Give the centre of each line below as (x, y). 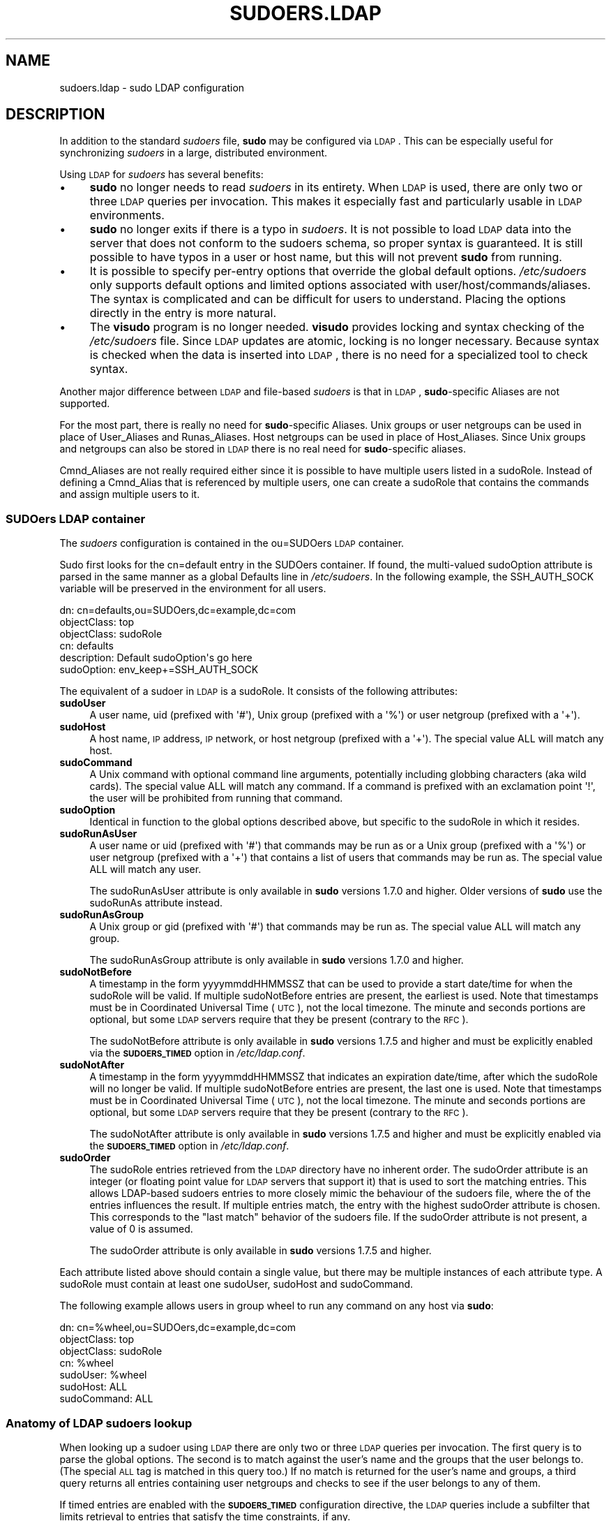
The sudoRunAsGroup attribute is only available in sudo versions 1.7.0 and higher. (277, 960)
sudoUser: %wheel (103, 1375)
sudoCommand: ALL (106, 1399)
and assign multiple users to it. (130, 494)
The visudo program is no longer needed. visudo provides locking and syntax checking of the (337, 327)
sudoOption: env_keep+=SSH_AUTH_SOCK (159, 670)
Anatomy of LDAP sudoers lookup (99, 1423)
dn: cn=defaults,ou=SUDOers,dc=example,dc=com (178, 610)
